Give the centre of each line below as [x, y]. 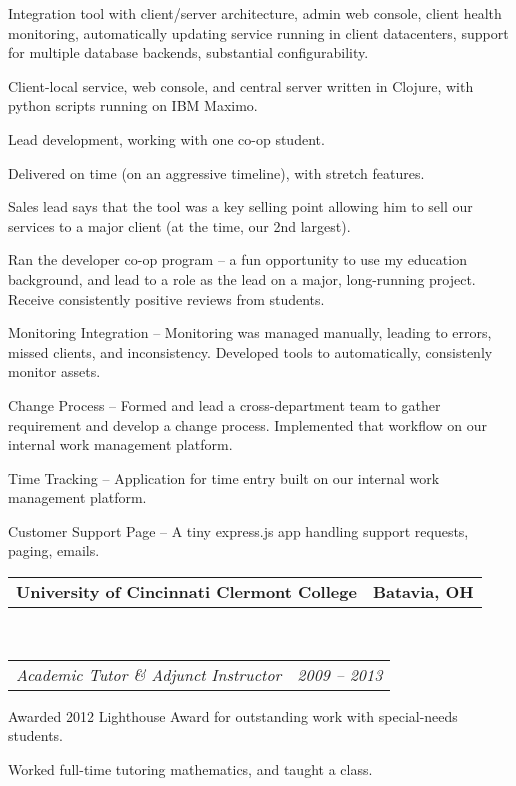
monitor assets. [54, 371]
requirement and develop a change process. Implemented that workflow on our [248, 424]
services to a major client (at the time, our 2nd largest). [179, 225]
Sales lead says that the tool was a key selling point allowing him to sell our [240, 206]
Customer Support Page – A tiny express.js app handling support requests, [238, 530]
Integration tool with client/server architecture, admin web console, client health [255, 13]
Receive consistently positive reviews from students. [166, 298]
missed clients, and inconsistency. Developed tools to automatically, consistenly [250, 351]
